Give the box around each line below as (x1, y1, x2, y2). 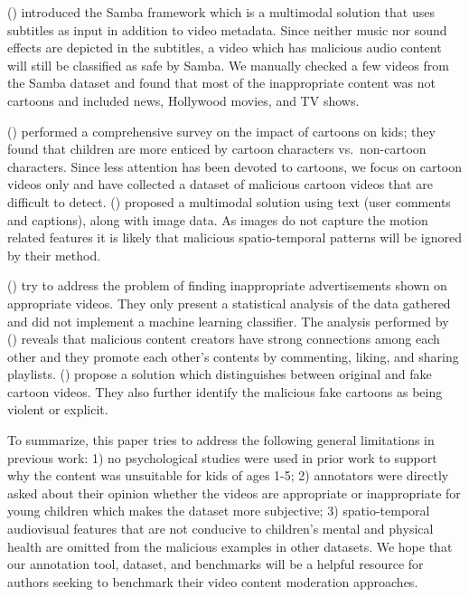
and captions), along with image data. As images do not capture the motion (7, 210, 428, 229)
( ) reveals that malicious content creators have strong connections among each (7, 329, 440, 348)
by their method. (7, 245, 101, 264)
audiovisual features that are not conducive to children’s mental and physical (7, 519, 434, 538)
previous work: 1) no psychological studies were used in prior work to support (7, 448, 437, 467)
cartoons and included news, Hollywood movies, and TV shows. (7, 90, 360, 109)
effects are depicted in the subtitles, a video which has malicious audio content (7, 38, 442, 57)
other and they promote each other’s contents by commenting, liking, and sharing (7, 346, 459, 365)
